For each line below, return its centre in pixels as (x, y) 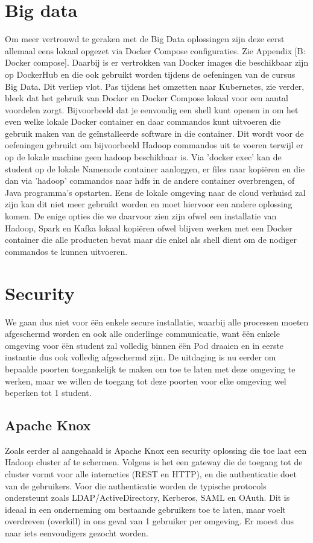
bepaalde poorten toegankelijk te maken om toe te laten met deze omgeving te (150, 369)
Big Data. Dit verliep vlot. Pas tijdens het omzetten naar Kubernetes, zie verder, (155, 86)
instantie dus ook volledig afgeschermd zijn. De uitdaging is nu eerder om (141, 357)
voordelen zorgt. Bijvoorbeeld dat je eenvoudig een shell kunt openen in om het (152, 109)
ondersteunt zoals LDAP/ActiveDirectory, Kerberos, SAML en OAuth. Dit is (147, 497)
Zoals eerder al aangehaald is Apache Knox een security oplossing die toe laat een (156, 450)
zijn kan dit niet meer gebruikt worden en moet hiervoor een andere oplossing (149, 204)
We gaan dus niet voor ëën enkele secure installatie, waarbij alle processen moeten (157, 322)
